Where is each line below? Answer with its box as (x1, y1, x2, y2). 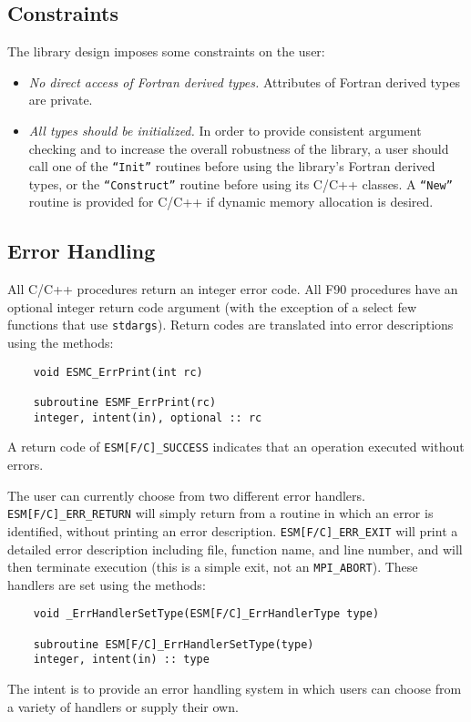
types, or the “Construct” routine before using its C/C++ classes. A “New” (28, 174, 453, 193)
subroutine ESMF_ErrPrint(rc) (33, 396, 217, 410)
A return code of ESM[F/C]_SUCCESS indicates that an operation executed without (7, 437, 465, 456)
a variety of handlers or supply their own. (7, 697, 239, 716)
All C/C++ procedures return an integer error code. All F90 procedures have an (7, 280, 458, 299)
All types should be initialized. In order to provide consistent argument (28, 120, 422, 139)
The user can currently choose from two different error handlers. (7, 485, 365, 504)
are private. (28, 90, 93, 109)
